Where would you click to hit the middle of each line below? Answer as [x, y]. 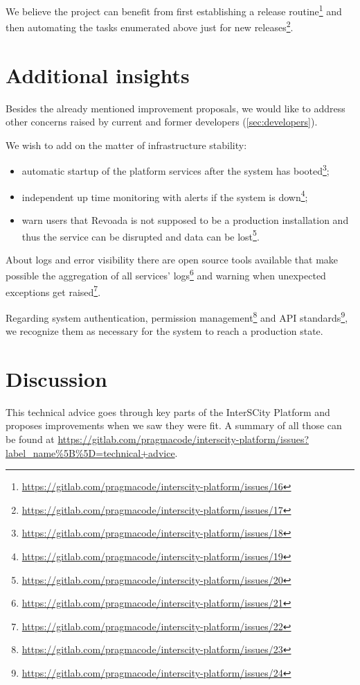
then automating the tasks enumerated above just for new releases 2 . [150, 26]
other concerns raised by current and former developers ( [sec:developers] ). [162, 122]
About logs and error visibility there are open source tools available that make [172, 259]
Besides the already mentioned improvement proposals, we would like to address [175, 108]
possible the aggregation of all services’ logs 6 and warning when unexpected [166, 274]
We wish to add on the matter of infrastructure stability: [126, 145]
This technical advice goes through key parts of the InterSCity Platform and [168, 411]
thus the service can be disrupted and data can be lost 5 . [141, 235]
